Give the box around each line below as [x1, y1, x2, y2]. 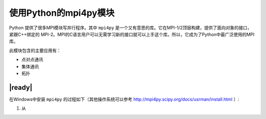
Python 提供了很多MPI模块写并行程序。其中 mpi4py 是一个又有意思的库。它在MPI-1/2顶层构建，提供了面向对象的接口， [9, 25, 252, 31]
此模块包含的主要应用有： [9, 47, 61, 53]
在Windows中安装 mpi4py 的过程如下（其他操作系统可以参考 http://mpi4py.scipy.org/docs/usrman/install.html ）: [9, 96, 239, 102]
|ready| [9, 83, 33, 91]
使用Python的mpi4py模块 [9, 7, 115, 18]
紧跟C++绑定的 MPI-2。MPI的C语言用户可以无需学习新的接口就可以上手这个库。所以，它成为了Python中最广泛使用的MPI [9, 31, 255, 37]
